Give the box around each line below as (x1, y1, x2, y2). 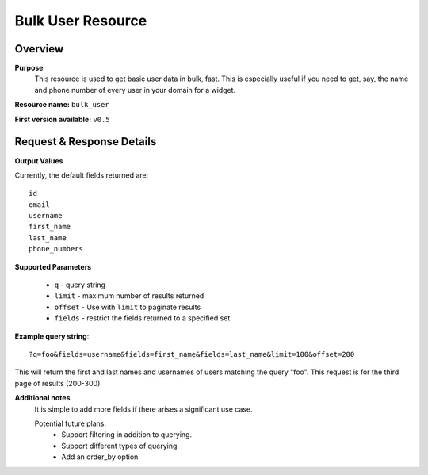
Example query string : (14, 331, 90, 341)
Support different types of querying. (61, 441, 180, 450)
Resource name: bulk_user (14, 100, 110, 109)
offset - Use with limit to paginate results (54, 302, 201, 312)
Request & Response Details (14, 135, 157, 148)
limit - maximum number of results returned (54, 291, 204, 301)
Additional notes (14, 393, 71, 403)
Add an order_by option (61, 452, 139, 462)
